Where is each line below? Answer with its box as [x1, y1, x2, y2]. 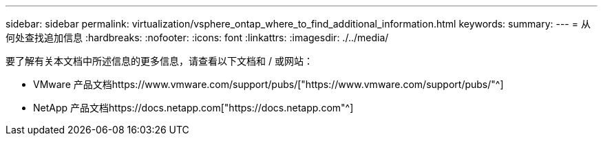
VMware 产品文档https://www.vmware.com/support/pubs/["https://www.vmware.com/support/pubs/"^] [33, 78, 504, 90]
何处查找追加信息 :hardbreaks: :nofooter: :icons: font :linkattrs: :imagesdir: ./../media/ [6, 32, 389, 43]
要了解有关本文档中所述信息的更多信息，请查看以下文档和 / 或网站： [6, 55, 313, 67]
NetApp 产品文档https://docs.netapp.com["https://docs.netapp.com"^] [33, 102, 354, 113]
